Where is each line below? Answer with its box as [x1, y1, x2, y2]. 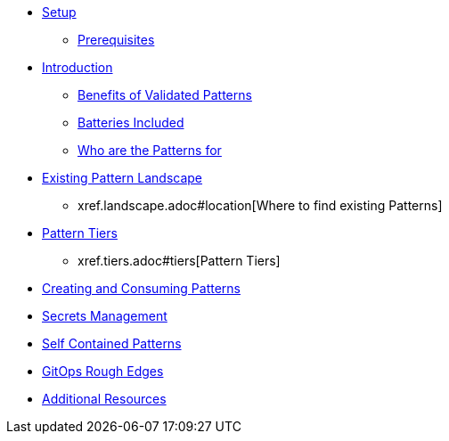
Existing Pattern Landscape [42, 170, 203, 185]
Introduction [42, 60, 113, 75]
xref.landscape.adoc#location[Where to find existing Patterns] [78, 198, 443, 213]
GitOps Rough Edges [42, 363, 164, 379]
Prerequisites [78, 32, 155, 47]
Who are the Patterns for [78, 143, 222, 158]
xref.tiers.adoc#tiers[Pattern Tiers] [78, 253, 281, 268]
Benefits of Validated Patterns [78, 87, 252, 102]
